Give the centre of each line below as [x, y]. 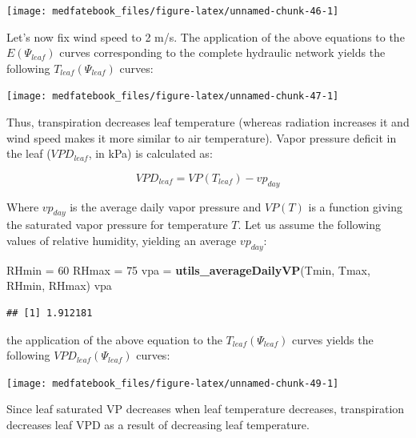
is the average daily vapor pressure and [166, 206]
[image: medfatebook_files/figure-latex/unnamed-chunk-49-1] [173, 383]
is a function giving [356, 206]
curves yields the [333, 339]
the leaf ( [29, 153]
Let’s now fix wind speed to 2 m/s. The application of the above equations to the [206, 36]
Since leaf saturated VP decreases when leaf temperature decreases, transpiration [206, 409]
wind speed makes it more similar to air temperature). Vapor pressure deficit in [202, 137]
